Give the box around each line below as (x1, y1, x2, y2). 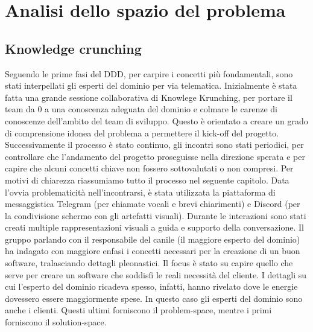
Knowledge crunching (5, 39, 142, 57)
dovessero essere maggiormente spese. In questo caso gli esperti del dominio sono (5, 292, 303, 304)
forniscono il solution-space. (5, 316, 107, 328)
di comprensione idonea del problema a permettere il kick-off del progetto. (5, 126, 279, 139)
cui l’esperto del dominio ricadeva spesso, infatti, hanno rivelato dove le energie (5, 280, 298, 293)
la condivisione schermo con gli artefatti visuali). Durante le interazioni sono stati (5, 209, 306, 222)
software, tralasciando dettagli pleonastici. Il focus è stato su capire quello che (5, 257, 293, 269)
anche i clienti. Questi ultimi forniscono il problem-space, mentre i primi (5, 304, 272, 316)
